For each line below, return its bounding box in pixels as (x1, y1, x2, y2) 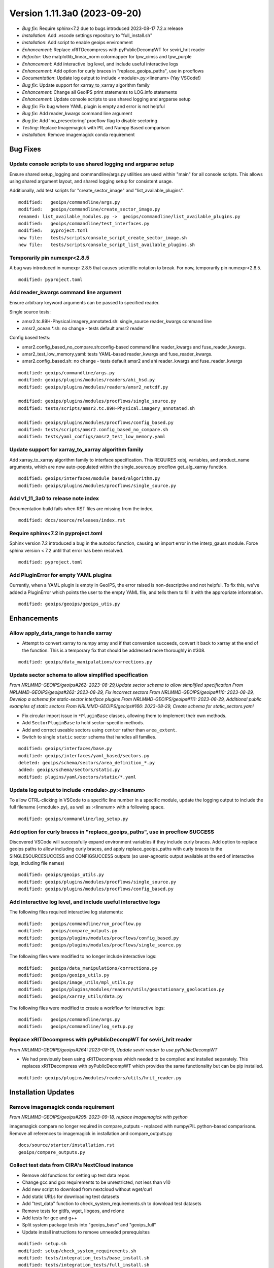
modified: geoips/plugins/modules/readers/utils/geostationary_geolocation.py (18, 987, 225, 992)
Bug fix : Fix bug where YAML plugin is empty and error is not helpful (22, 103, 165, 109)
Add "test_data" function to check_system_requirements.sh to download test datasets (22, 1201, 201, 1207)
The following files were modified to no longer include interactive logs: (9, 954, 157, 960)
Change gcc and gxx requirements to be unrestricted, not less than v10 (22, 1179, 171, 1185)
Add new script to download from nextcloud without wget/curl (22, 1186, 152, 1192)
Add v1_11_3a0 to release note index (9, 495, 99, 502)
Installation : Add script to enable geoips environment (22, 40, 133, 46)
